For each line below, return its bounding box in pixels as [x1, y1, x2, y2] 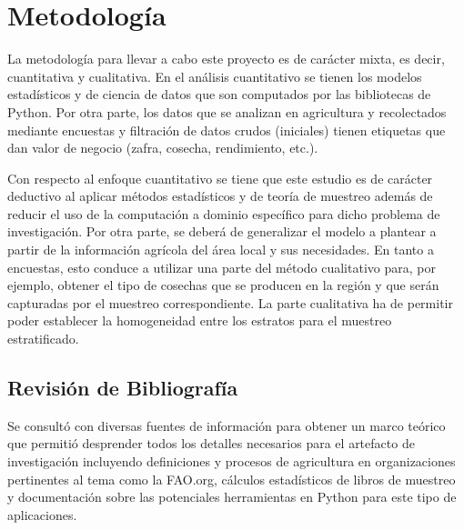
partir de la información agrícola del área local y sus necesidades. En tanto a [7, 240, 434, 259]
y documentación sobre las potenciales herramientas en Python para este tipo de [7, 487, 457, 506]
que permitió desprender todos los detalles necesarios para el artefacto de [7, 434, 415, 453]
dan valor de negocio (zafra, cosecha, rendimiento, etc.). [7, 138, 318, 157]
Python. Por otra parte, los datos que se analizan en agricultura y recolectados [7, 102, 447, 121]
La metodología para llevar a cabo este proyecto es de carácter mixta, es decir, [7, 49, 445, 68]
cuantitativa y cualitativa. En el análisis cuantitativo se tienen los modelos [7, 66, 422, 85]
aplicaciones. [7, 505, 77, 524]
